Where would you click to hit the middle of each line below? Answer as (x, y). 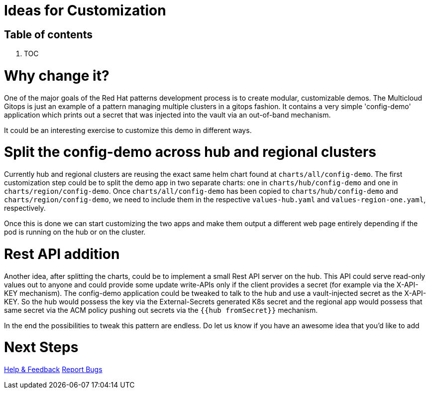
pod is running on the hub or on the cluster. (75, 232)
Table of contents (48, 34)
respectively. (25, 208)
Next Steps (41, 347)
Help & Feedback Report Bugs (53, 370)
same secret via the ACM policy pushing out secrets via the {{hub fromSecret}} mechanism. (161, 310)
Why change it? (57, 75)
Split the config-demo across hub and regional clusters (190, 152)
